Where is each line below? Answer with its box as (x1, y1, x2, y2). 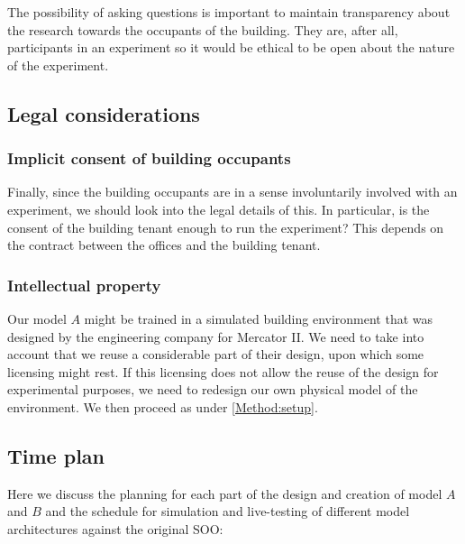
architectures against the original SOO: (7, 519, 223, 538)
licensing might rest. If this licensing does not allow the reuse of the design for (7, 362, 439, 381)
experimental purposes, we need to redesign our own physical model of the (7, 380, 418, 399)
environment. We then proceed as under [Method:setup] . (7, 397, 318, 416)
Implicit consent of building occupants (7, 147, 291, 170)
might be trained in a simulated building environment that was (84, 309, 433, 327)
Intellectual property (7, 273, 161, 296)
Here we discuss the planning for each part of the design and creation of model (7, 484, 442, 503)
